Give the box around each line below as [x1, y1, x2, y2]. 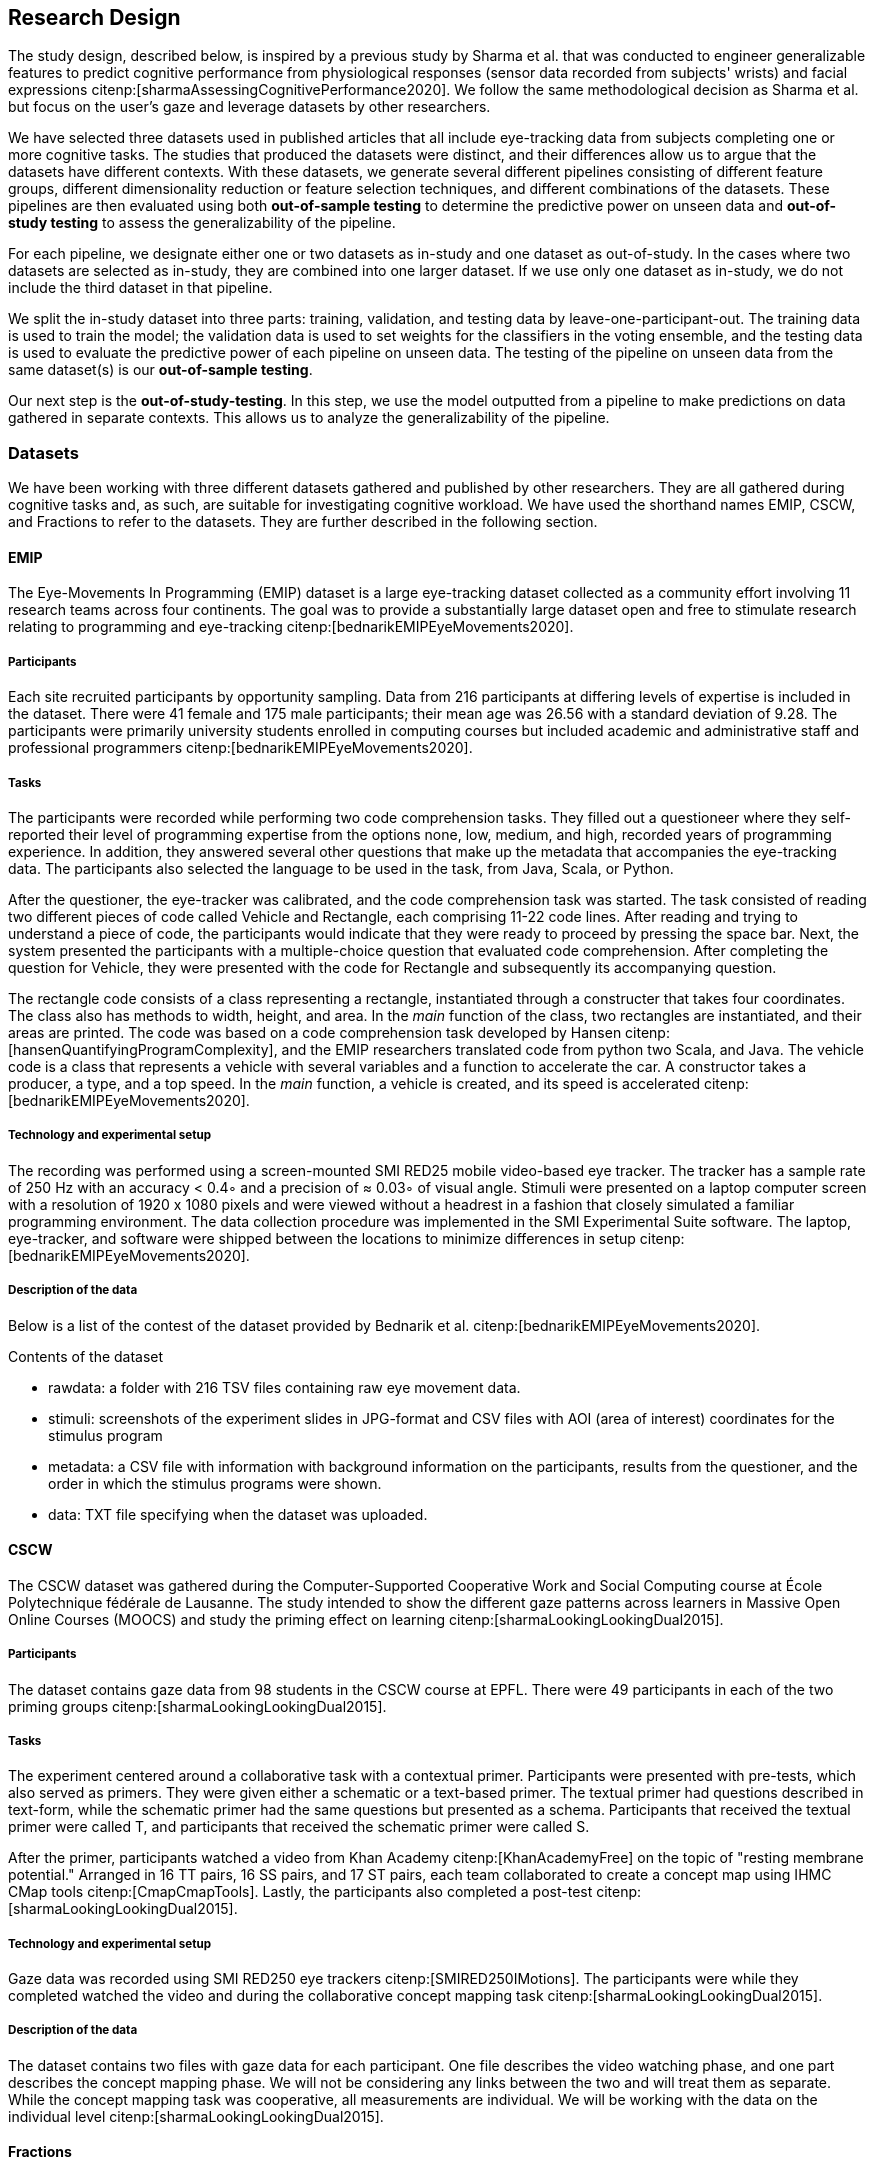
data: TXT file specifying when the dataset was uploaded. [48, 1505, 428, 1523]
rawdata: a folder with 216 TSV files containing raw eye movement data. [48, 1378, 521, 1396]
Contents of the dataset [8, 1347, 164, 1365]
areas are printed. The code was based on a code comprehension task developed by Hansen [8, 1023, 622, 1041]
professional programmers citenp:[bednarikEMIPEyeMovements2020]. [8, 739, 473, 757]
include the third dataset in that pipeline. [8, 279, 273, 297]
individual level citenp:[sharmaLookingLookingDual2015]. [8, 2107, 384, 2125]
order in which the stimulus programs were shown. [48, 1474, 382, 1492]
